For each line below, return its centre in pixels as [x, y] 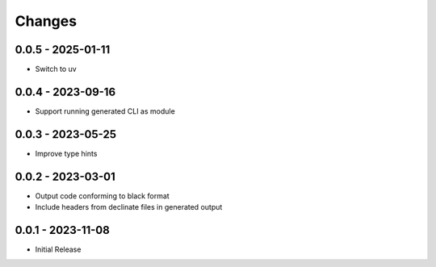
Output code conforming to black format [102, 196]
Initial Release [58, 249]
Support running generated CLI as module [105, 111]
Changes [46, 21]
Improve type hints [66, 153]
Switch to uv [56, 69]
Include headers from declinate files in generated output [129, 207]
